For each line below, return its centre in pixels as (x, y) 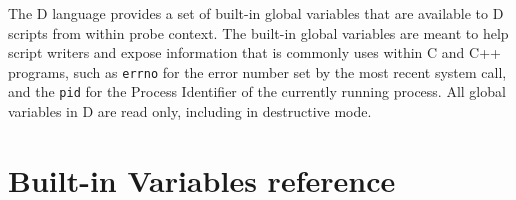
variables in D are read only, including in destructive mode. (190, 111)
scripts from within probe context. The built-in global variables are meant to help (258, 32)
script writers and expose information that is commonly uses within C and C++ (254, 52)
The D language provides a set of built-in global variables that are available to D (256, 13)
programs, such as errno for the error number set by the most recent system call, (257, 71)
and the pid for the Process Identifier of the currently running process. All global (257, 91)
